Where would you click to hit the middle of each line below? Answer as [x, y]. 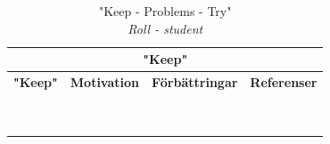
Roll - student [165, 28]
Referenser [284, 82]
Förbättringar [195, 82]
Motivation [105, 82]
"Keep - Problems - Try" [165, 11]
